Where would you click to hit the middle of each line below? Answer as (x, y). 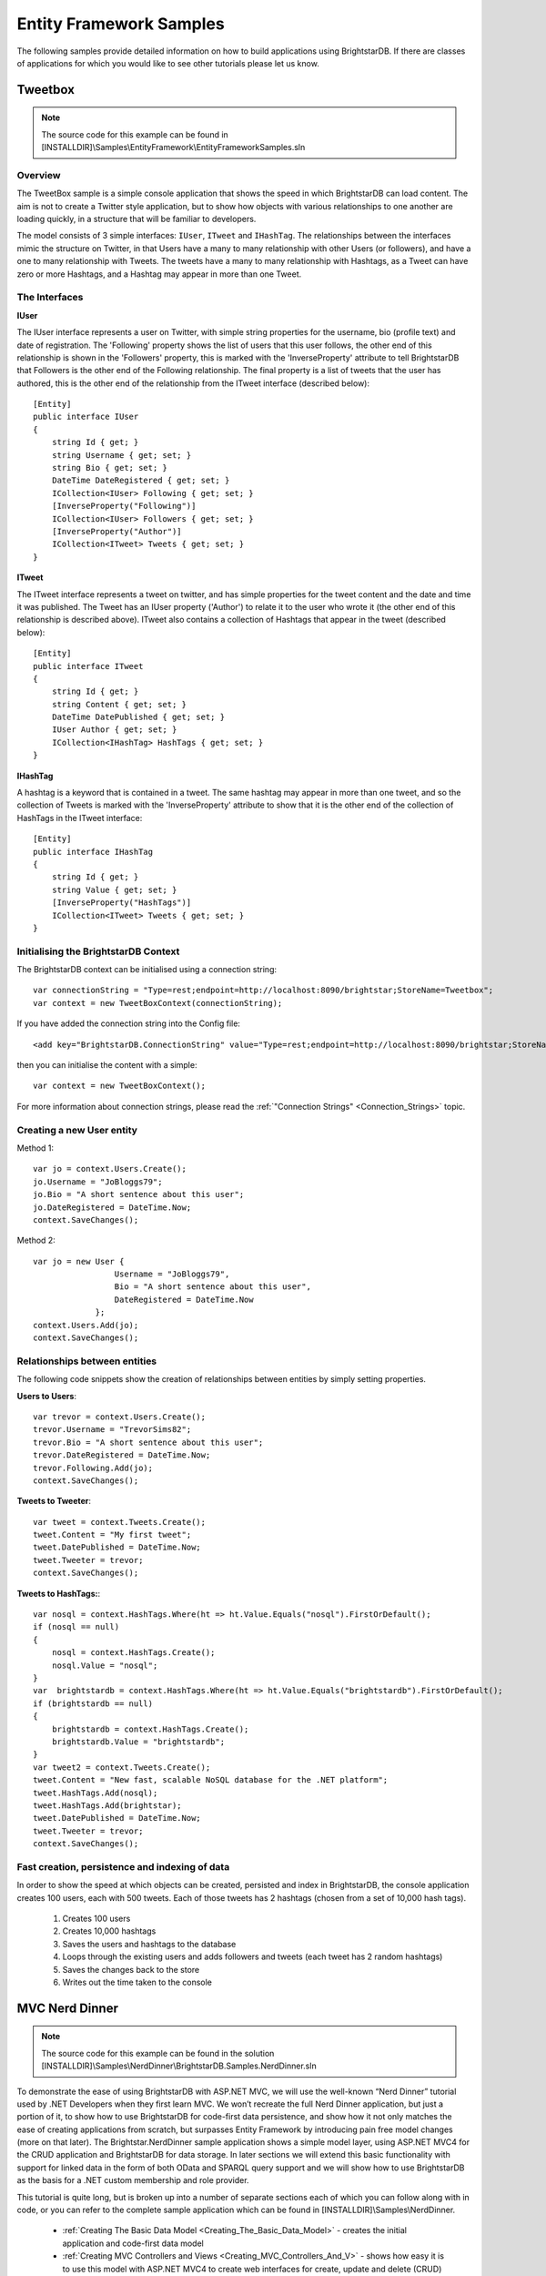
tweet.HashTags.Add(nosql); (96, 1793)
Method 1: (35, 1148)
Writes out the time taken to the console (137, 1982)
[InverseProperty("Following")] (124, 506)
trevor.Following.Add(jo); (93, 1468)
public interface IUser (86, 417)
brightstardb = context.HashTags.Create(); (150, 1729)
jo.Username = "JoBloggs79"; (98, 1182)
